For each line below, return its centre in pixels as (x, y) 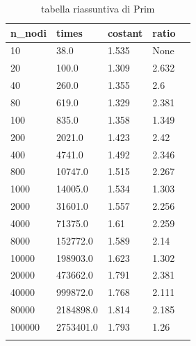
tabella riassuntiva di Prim (98, 8)
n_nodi (28, 32)
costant (125, 32)
